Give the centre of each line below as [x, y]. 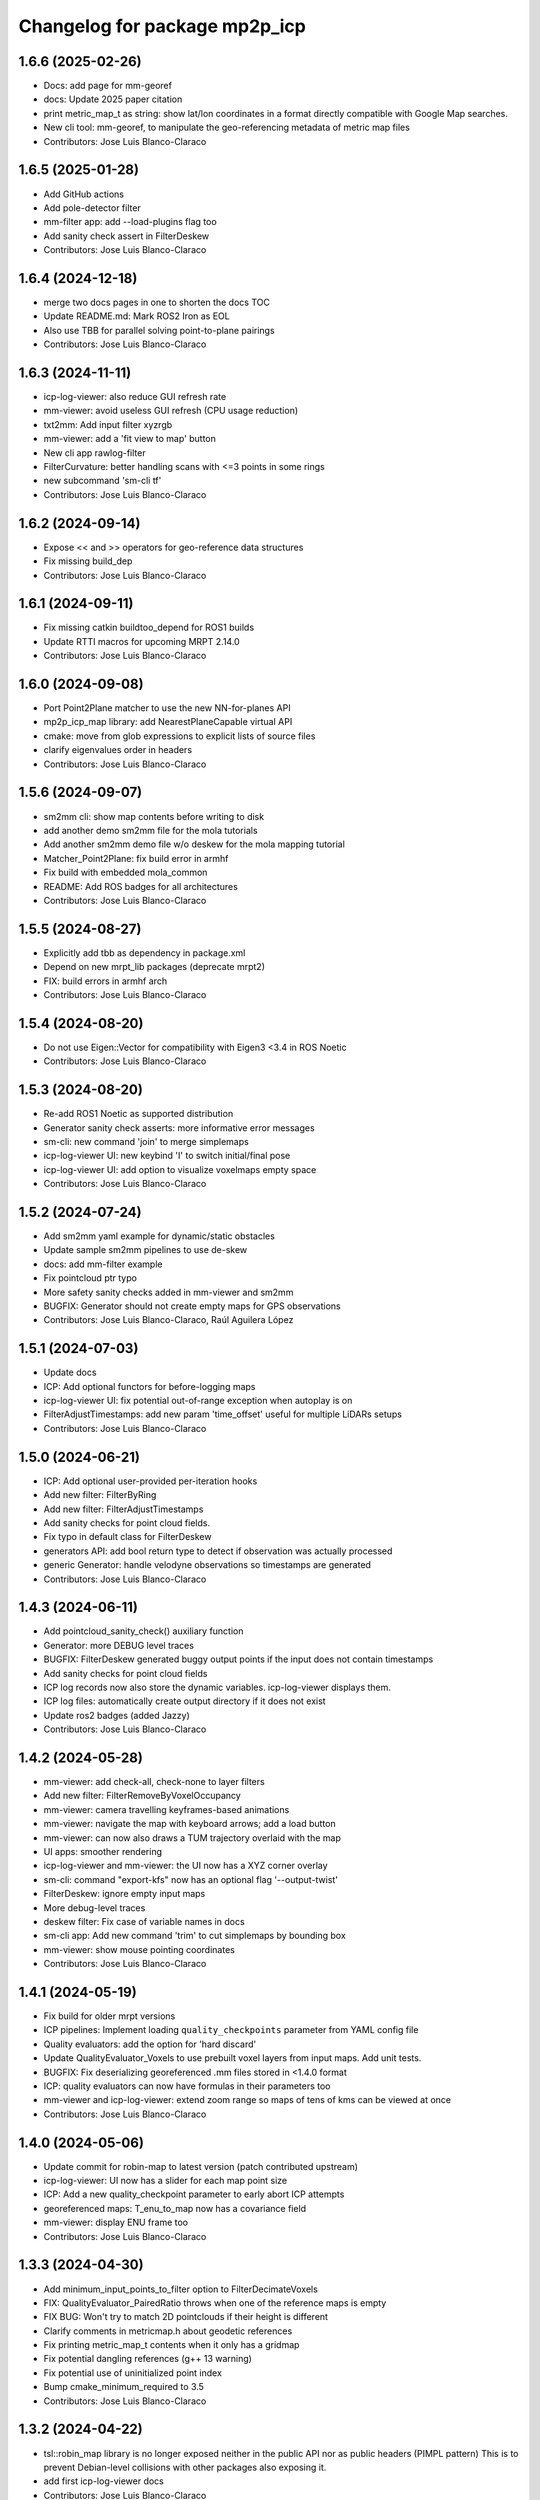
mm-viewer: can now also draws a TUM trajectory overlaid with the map [192, 1837]
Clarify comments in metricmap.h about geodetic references [168, 2331]
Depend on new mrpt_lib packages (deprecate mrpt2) [154, 967]
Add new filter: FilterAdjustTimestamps [123, 1509]
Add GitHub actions [84, 194]
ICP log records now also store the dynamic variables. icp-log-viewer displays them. [217, 1687]
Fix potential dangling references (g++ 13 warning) [147, 2359]
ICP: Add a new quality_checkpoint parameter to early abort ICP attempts [194, 2194]
